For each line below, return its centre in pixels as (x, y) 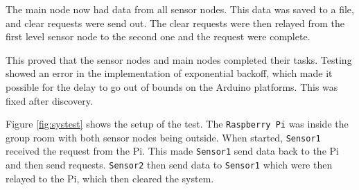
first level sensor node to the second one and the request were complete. (158, 36)
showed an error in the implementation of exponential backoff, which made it (169, 73)
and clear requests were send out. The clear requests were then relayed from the (175, 23)
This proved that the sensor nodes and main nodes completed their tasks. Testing (179, 59)
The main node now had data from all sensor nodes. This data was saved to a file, (180, 9)
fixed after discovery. (49, 100)
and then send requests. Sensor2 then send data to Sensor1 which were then (169, 165)
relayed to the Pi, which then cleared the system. (110, 178)
